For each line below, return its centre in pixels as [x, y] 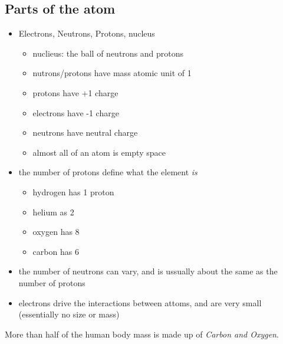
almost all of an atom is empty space [99, 152]
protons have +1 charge [75, 92]
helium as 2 [53, 212]
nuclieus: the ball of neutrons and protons [108, 53]
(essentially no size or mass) [69, 314]
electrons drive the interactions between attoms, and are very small [140, 302]
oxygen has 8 [56, 232]
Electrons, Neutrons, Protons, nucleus [87, 33]
